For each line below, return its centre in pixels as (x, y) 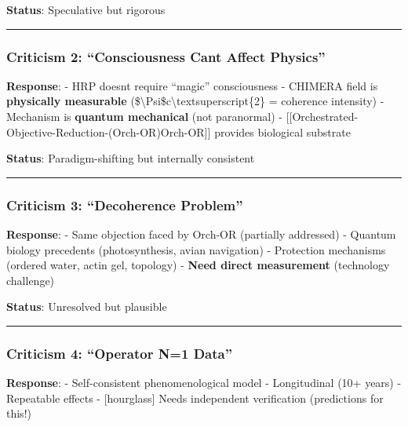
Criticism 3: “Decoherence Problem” (125, 204)
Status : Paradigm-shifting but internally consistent (131, 158)
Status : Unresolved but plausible (87, 307)
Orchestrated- (325, 116)
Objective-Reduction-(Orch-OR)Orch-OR (106, 131)
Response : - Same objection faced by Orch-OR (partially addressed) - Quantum (201, 234)
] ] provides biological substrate (277, 131)
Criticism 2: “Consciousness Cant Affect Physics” (166, 56)
